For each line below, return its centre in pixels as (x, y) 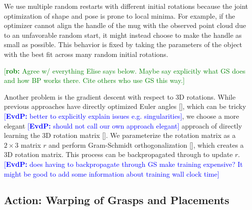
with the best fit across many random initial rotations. (86, 54)
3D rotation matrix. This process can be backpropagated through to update (118, 154)
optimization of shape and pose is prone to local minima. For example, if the (120, 15)
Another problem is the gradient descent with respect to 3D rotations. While (120, 96)
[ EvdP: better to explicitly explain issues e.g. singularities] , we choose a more (122, 116)
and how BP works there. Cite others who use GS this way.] (94, 80)
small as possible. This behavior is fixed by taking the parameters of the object (123, 44)
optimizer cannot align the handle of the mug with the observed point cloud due (125, 25)
